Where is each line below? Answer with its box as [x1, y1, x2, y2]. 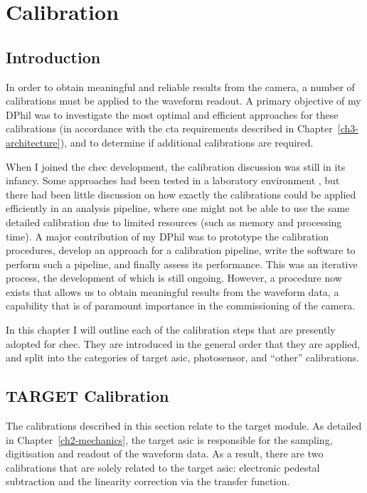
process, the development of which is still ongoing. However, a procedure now [6, 270, 342, 285]
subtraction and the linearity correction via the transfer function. [6, 474, 290, 489]
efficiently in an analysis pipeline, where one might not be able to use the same [6, 201, 350, 216]
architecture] [6, 134, 60, 149]
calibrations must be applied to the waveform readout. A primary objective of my [6, 93, 361, 108]
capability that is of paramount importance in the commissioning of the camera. [6, 298, 356, 313]
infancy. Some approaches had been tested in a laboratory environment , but [6, 173, 340, 188]
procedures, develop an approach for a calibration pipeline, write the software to [6, 243, 356, 258]
